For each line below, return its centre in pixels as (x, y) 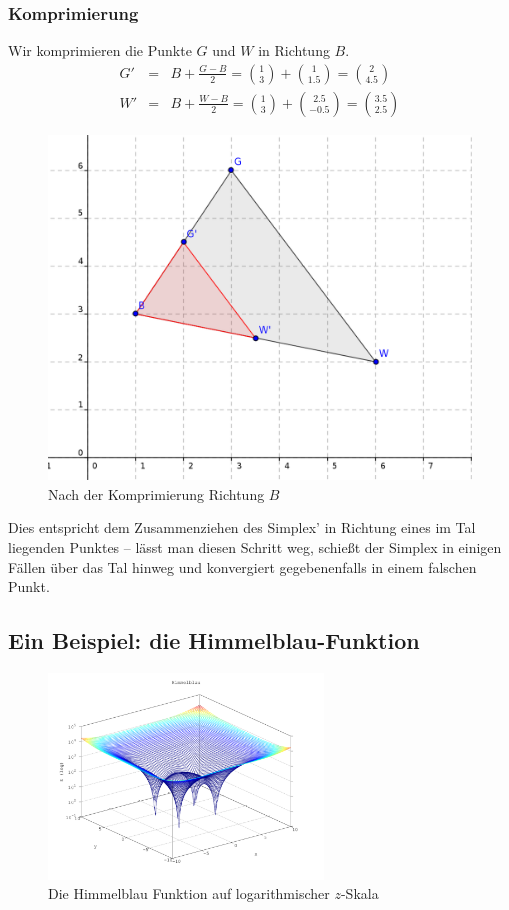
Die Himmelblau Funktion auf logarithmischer (189, 893)
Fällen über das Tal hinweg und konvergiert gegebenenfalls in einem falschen (242, 566)
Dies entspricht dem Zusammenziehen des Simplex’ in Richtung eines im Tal (242, 527)
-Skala (359, 893)
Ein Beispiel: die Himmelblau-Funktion (214, 640)
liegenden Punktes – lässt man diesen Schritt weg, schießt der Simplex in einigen (255, 546)
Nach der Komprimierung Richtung (156, 493)
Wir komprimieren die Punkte (100, 50)
